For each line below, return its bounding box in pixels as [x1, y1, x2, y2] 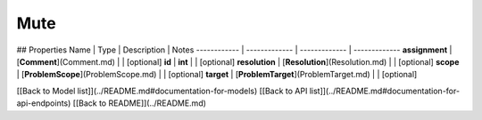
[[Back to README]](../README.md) [72, 98, 207, 108]
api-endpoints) [16, 98, 71, 108]
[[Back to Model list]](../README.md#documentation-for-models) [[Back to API [16, 85, 308, 96]
